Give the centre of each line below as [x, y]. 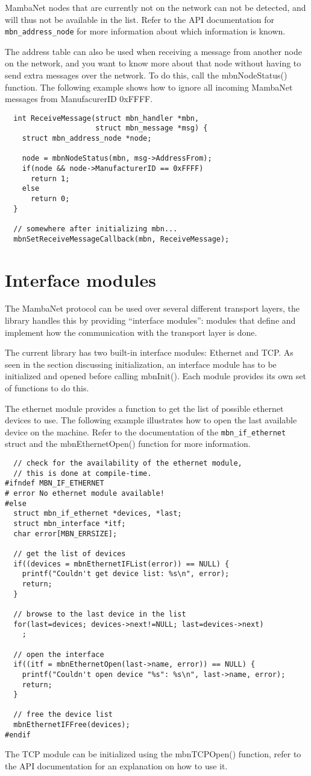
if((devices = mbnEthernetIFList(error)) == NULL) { [121, 564]
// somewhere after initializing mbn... [96, 229]
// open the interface [59, 654]
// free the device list [63, 715]
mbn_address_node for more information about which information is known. [145, 31]
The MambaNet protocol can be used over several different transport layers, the [152, 308]
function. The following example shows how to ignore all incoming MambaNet [149, 87]
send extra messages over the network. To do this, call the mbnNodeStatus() [146, 75]
